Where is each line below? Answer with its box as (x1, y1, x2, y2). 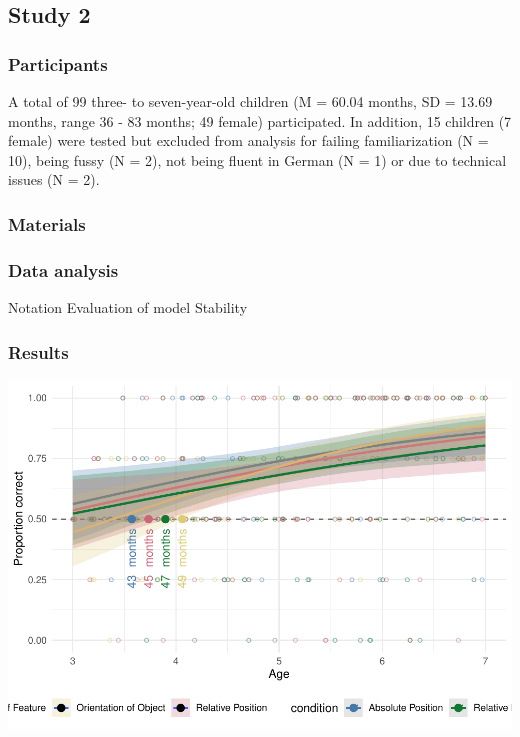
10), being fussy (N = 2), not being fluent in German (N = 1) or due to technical (8, 149, 507, 170)
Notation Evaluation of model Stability (8, 297, 248, 318)
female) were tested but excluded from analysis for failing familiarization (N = (8, 130, 489, 151)
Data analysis (8, 257, 119, 282)
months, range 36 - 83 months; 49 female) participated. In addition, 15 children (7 (8, 110, 512, 131)
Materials (8, 211, 86, 236)
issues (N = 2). (8, 169, 100, 190)
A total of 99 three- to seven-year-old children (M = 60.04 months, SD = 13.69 (8, 91, 493, 111)
